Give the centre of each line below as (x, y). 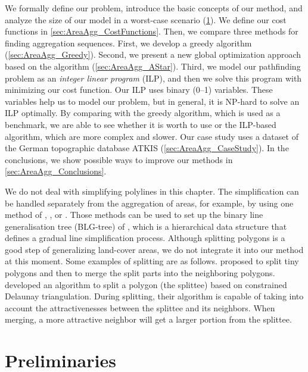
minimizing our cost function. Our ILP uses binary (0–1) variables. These (139, 90)
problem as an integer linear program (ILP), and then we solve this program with (153, 78)
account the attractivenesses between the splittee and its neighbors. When (140, 307)
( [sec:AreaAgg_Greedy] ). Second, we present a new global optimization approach (153, 54)
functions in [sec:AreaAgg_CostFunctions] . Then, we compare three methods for (152, 31)
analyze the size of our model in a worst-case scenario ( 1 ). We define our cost (146, 19)
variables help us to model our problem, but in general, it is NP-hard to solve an (152, 101)
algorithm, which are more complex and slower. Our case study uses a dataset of (152, 136)
